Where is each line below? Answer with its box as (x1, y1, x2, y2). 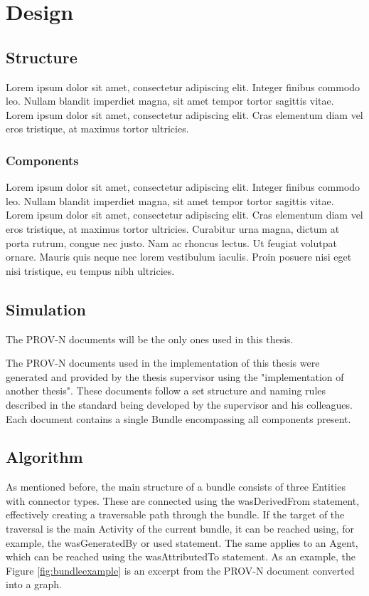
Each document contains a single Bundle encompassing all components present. (6, 411, 351, 426)
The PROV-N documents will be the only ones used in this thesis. (6, 331, 294, 346)
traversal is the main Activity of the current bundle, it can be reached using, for (6, 521, 355, 536)
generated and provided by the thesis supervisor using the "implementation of (6, 369, 344, 384)
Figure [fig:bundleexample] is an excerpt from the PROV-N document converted (6, 563, 355, 577)
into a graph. (6, 577, 63, 592)
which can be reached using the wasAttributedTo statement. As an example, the (6, 549, 355, 564)
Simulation (6, 298, 87, 320)
